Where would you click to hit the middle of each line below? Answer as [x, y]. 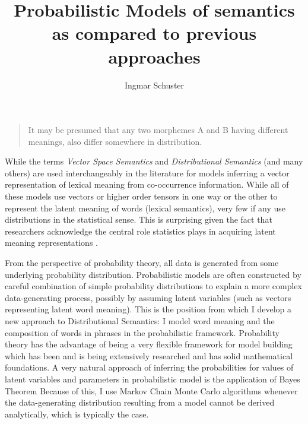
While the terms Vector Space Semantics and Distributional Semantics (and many [154, 161]
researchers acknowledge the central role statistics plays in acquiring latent [140, 231]
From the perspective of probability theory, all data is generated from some [142, 263]
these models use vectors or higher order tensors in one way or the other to [141, 196]
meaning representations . [51, 243]
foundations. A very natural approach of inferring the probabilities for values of [149, 367]
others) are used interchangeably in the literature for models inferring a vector [147, 173]
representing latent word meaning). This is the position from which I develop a [148, 309]
